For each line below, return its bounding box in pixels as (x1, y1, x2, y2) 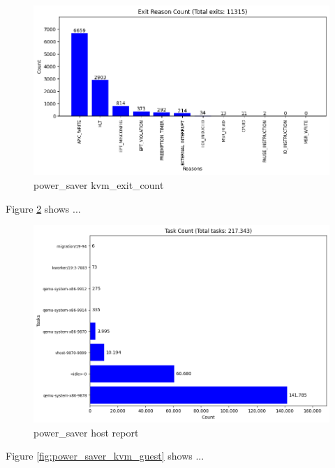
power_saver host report (33, 425, 139, 439)
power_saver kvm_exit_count (33, 177, 164, 192)
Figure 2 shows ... (6, 201, 81, 215)
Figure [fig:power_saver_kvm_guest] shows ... (6, 448, 204, 463)
